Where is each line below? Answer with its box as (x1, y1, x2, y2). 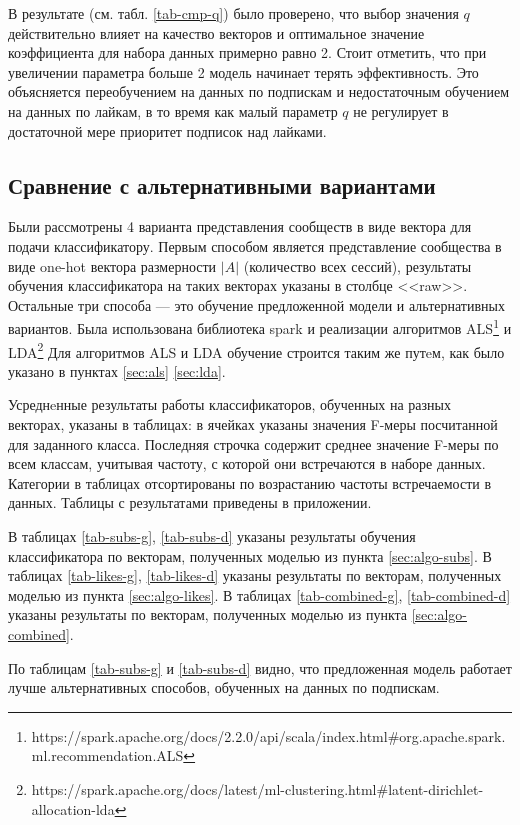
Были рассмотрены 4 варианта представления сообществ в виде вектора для (8, 216, 472, 237)
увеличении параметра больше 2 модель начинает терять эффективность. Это (8, 61, 479, 82)
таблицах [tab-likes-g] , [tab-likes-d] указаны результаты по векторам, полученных (8, 565, 502, 586)
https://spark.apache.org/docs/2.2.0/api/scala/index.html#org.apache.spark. (31, 725, 506, 746)
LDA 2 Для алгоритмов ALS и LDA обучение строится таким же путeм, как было (8, 338, 505, 362)
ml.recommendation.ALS (31, 745, 184, 766)
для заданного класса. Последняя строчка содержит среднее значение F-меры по (8, 433, 499, 454)
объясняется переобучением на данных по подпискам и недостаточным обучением (8, 81, 509, 102)
